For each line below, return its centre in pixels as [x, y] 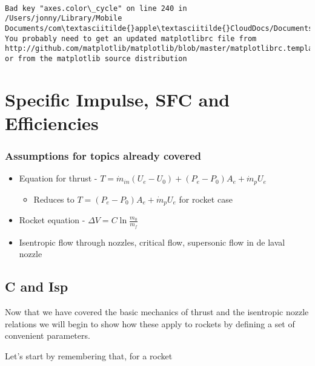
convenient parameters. [48, 335]
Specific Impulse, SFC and [118, 99]
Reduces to [54, 199]
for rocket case [206, 199]
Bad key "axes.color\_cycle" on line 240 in [96, 8]
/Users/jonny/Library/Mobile [64, 18]
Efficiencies [52, 123]
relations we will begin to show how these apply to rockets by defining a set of [150, 323]
